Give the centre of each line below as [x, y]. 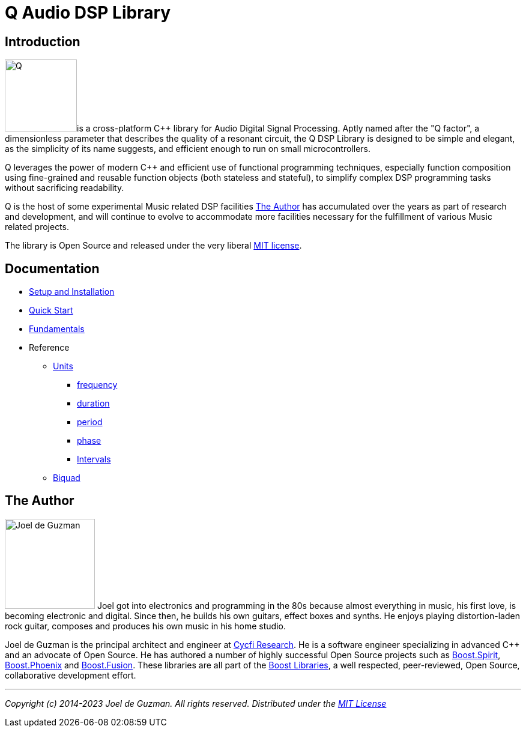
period [90, 422]
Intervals [94, 459]
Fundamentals [57, 329]
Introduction [43, 41]
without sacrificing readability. [65, 188]
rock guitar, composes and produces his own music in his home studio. [146, 626]
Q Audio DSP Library [88, 13]
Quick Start [51, 310]
